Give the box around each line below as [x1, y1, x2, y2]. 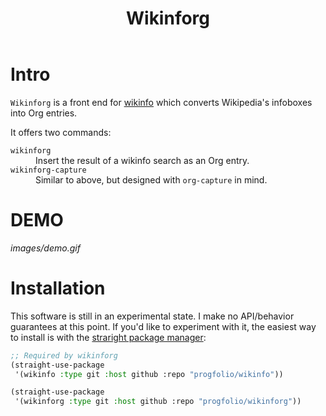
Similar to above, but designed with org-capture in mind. [35, 173, 268, 186]
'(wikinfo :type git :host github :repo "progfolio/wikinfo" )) [14, 369, 284, 379]
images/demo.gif [10, 242, 81, 254]
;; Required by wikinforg [10, 350, 118, 361]
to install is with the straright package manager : [10, 331, 207, 343]
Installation [10, 277, 106, 300]
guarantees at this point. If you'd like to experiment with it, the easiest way [10, 320, 317, 332]
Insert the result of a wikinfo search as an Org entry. [35, 154, 250, 166]
